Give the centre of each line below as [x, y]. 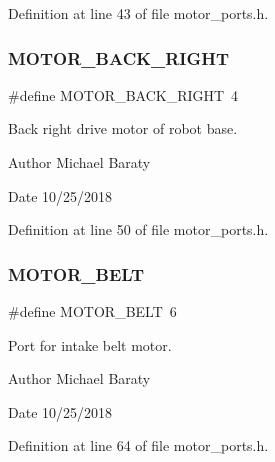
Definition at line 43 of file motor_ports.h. [138, 13]
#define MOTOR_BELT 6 [92, 311]
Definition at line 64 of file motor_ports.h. [138, 445]
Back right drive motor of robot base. [123, 128]
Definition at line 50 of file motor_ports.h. [138, 229]
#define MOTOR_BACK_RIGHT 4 [123, 94]
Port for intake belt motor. [90, 344]
